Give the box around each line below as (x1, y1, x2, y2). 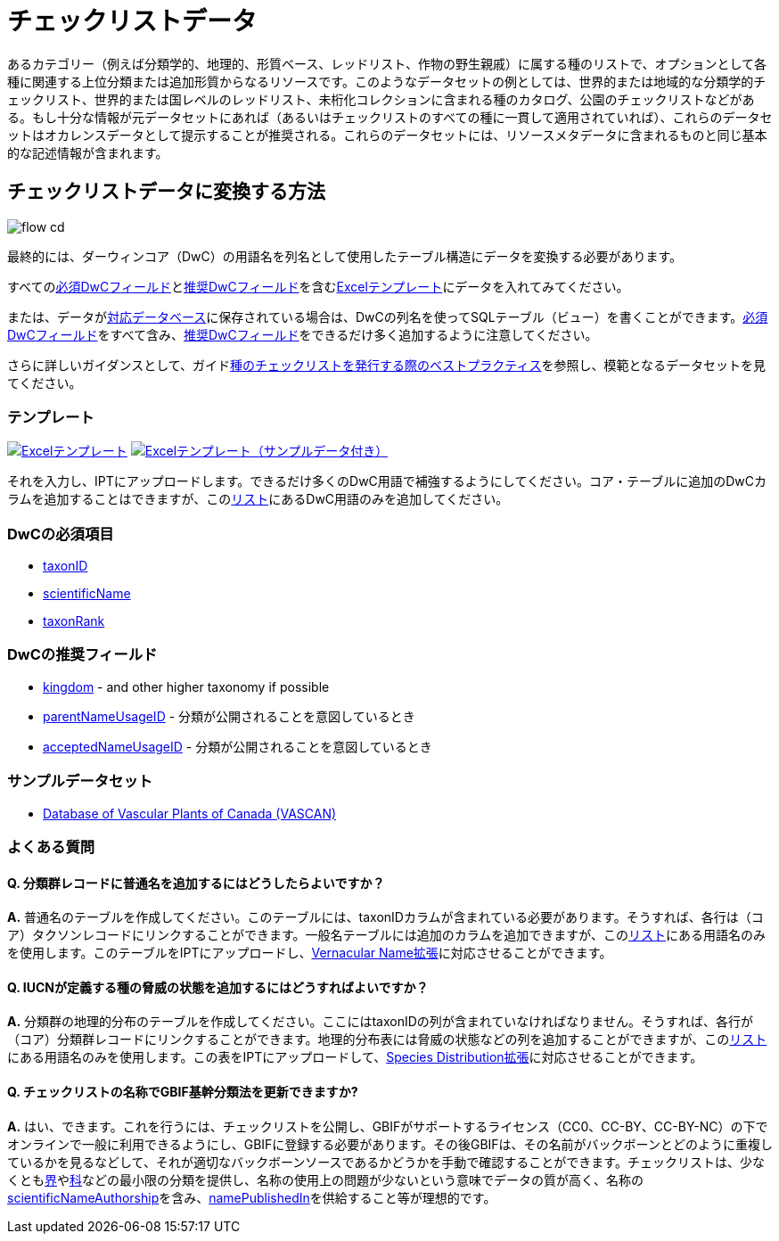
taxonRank (43, 613, 105, 629)
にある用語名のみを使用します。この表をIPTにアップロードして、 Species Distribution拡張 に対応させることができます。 (7, 1049, 703, 1065)
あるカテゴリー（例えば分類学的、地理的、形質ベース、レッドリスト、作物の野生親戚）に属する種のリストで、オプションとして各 (7, 55, 767, 71)
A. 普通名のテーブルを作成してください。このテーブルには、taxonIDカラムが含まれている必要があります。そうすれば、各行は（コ (7, 909, 764, 925)
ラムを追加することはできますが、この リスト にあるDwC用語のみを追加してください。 (7, 491, 509, 507)
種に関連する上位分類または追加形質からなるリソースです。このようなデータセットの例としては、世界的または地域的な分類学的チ (7, 73, 767, 89)
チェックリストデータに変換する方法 (7, 180, 325, 203)
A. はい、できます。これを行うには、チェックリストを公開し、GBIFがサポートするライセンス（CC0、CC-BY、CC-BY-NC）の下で (7, 1118, 768, 1134)
